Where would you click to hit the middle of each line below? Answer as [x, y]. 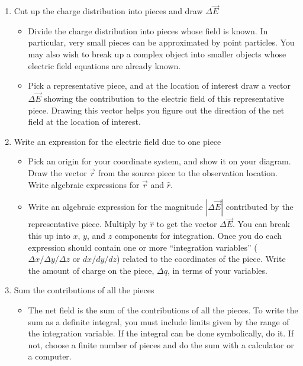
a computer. [50, 356]
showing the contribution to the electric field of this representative [164, 98]
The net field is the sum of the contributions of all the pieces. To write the [163, 310]
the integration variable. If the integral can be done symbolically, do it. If [161, 333]
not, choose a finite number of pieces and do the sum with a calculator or [161, 344]
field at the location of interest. [84, 122]
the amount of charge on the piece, [91, 270]
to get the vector [187, 224]
